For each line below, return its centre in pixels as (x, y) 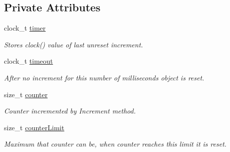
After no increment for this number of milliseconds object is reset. (104, 77)
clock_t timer (25, 28)
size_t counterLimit (34, 127)
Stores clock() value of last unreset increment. (74, 44)
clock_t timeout (29, 61)
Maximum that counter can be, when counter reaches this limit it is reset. (115, 144)
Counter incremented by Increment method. (70, 111)
